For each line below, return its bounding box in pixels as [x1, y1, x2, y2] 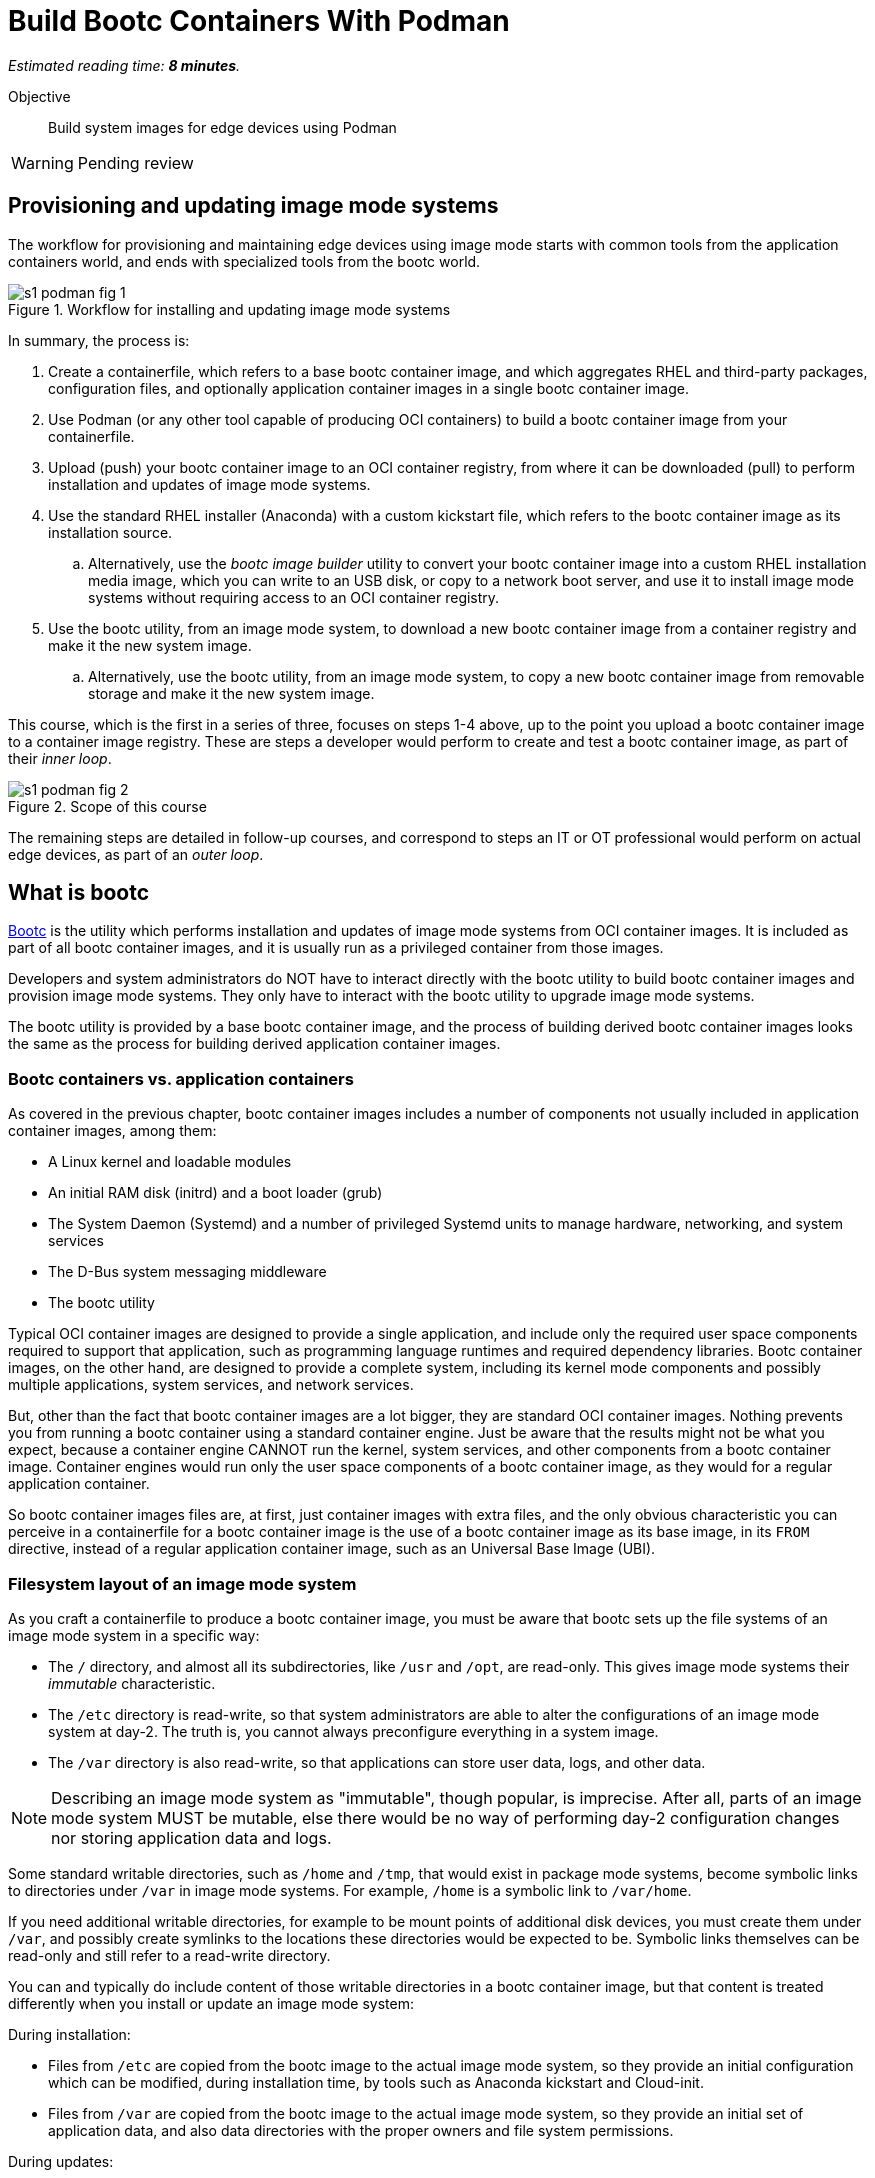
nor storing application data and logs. [51, 1827, 332, 1848]
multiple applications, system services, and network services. [8, 1376, 414, 1394]
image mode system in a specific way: [8, 1626, 260, 1644]
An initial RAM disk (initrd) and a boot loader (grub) [48, 1184, 383, 1202]
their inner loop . [8, 749, 112, 767]
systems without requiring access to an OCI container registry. [88, 588, 500, 606]
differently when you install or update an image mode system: [8, 1994, 415, 2012]
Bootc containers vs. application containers [8, 1068, 354, 1089]
